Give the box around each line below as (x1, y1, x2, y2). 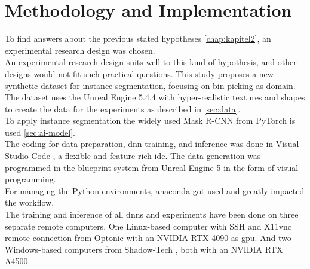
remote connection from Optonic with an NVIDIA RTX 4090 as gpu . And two (5, 231, 291, 244)
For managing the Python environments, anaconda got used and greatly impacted (5, 184, 305, 197)
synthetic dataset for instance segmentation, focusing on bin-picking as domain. (5, 79, 296, 91)
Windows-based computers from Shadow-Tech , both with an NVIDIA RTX (5, 243, 283, 255)
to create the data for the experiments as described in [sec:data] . (5, 102, 241, 115)
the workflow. (5, 196, 54, 209)
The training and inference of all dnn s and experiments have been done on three (5, 208, 299, 221)
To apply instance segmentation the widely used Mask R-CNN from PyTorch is (5, 114, 296, 127)
